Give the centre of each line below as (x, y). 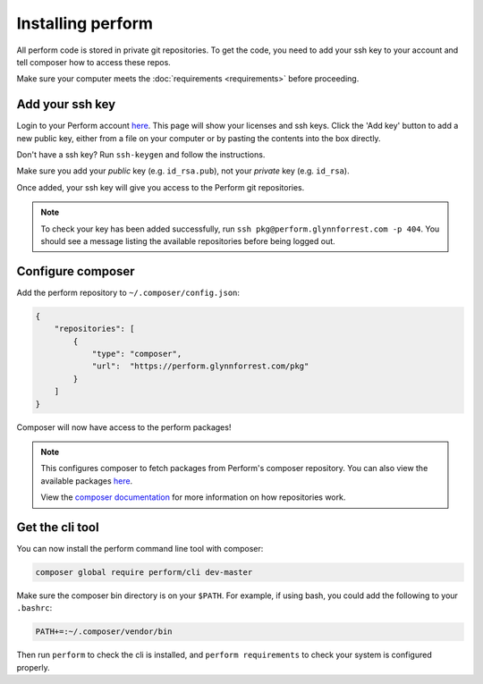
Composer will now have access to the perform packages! (124, 427)
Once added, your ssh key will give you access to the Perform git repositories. (161, 187)
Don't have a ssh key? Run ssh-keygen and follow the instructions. (141, 155)
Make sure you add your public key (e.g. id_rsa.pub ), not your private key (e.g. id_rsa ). (183, 171)
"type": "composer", (137, 354)
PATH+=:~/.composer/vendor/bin (104, 632)
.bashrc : (34, 608)
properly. (33, 667)
